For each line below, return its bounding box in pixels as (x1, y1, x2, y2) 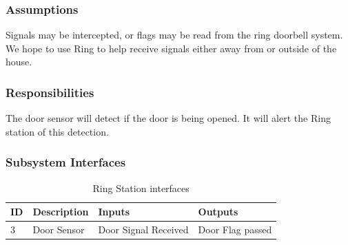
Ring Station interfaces (92, 180, 190, 195)
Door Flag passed (198, 222, 272, 237)
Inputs (98, 204, 130, 219)
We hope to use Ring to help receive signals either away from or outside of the (6, 41, 337, 55)
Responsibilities (6, 83, 94, 100)
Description (32, 204, 89, 219)
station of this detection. (6, 124, 109, 138)
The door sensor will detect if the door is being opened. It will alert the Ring (6, 111, 331, 125)
